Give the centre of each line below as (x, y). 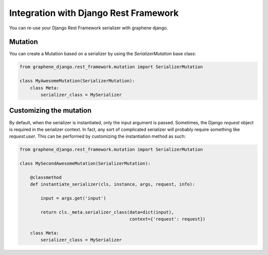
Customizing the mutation (50, 111)
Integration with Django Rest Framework (94, 13)
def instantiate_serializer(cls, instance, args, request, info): (113, 184)
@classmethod (46, 177)
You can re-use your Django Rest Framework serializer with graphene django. (89, 28)
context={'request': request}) (167, 219)
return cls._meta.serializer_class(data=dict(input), (107, 212)
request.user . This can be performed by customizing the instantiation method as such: (98, 136)
